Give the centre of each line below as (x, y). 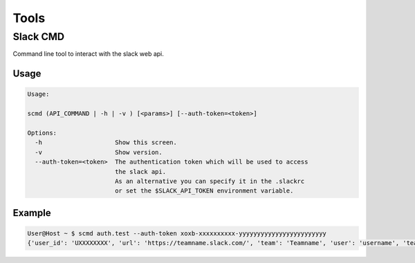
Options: (42, 133)
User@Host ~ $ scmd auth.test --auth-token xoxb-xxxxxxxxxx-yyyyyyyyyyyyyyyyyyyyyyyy (177, 233)
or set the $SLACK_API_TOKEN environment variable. (204, 191)
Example (32, 213)
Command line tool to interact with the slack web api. (88, 54)
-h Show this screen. (106, 143)
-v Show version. (99, 152)
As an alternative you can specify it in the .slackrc (210, 181)
